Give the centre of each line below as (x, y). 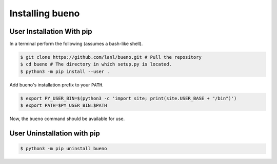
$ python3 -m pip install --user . (65, 71)
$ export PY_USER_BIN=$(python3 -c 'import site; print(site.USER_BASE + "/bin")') (128, 98)
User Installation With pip (51, 31)
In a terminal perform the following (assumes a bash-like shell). (76, 44)
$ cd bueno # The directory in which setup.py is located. (96, 64)
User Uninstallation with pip (55, 133)
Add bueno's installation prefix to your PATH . (56, 85)
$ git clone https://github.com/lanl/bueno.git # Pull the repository (111, 57)
